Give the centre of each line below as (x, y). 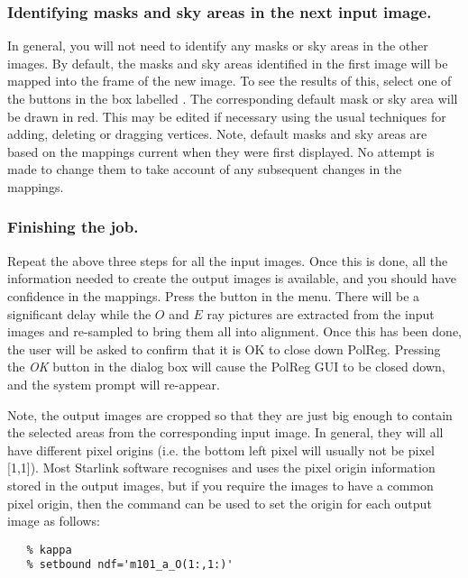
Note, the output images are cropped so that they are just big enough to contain (230, 414)
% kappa (49, 550)
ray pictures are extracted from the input (321, 313)
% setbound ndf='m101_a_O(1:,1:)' (130, 565)
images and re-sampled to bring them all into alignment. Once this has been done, (234, 331)
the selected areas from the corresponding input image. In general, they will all (225, 432)
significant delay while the (79, 313)
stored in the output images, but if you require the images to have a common (220, 485)
